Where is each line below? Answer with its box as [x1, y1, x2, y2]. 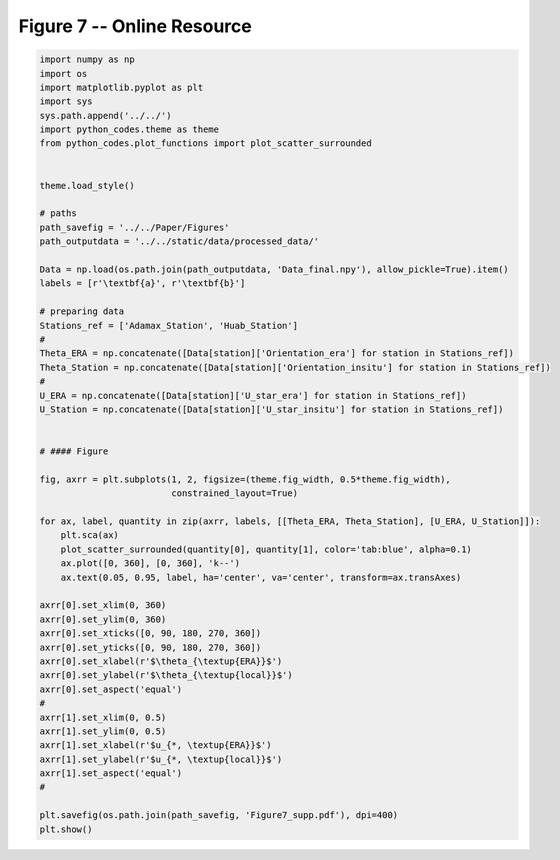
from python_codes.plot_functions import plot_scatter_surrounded [39, 138, 372, 149]
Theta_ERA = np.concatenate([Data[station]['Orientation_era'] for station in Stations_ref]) [39, 348, 515, 359]
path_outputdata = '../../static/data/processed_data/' [39, 236, 320, 247]
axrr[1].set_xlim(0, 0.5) [39, 711, 167, 723]
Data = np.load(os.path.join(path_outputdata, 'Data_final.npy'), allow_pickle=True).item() [39, 264, 509, 275]
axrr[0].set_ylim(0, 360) [39, 613, 167, 625]
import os [39, 68, 88, 79]
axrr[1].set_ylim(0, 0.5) [39, 725, 167, 737]
